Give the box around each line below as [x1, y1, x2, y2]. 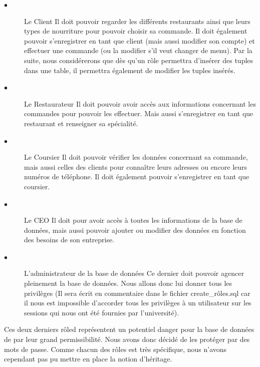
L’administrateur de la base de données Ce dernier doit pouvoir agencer [24, 268, 244, 278]
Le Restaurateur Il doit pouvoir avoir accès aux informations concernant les [24, 98, 256, 109]
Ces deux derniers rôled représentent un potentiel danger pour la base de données [4, 324, 254, 334]
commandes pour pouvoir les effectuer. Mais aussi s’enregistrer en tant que [24, 108, 253, 119]
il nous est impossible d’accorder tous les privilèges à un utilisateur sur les [24, 297, 251, 308]
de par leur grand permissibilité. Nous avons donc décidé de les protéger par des [4, 334, 250, 344]
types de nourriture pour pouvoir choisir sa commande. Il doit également [24, 26, 247, 36]
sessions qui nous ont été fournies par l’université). [24, 307, 179, 317]
